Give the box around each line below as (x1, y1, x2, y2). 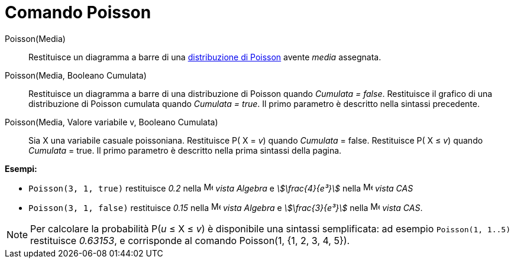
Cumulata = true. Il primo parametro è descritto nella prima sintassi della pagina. (28, 145, 342, 155)
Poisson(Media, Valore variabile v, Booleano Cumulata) (5, 116, 218, 127)
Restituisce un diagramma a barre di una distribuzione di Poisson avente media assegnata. (28, 51, 382, 62)
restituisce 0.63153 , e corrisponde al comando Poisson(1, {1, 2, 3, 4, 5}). (30, 234, 350, 246)
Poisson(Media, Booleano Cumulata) (5, 70, 147, 80)
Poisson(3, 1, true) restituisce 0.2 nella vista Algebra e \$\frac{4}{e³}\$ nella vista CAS (28, 183, 413, 193)
